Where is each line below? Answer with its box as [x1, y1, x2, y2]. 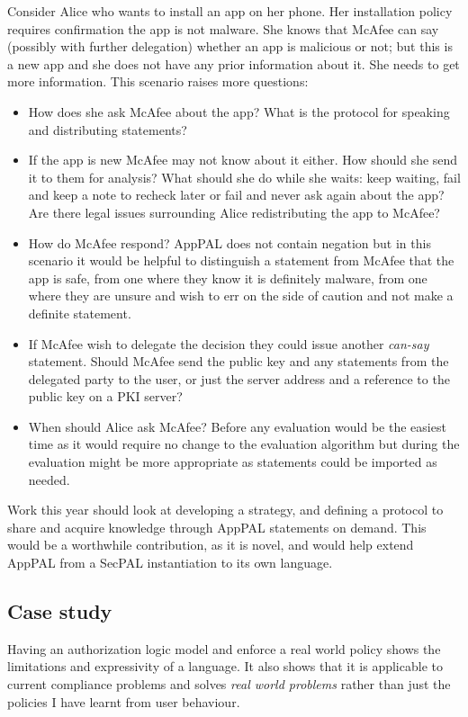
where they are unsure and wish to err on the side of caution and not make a [28, 286, 454, 305]
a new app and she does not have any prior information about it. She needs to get [7, 54, 460, 73]
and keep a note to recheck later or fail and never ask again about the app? [28, 185, 445, 204]
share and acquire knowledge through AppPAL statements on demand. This [7, 517, 427, 536]
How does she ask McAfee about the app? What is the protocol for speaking [28, 102, 450, 121]
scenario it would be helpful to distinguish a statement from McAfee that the [28, 251, 454, 270]
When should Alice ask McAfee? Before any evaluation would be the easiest [28, 417, 446, 435]
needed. [28, 470, 70, 488]
